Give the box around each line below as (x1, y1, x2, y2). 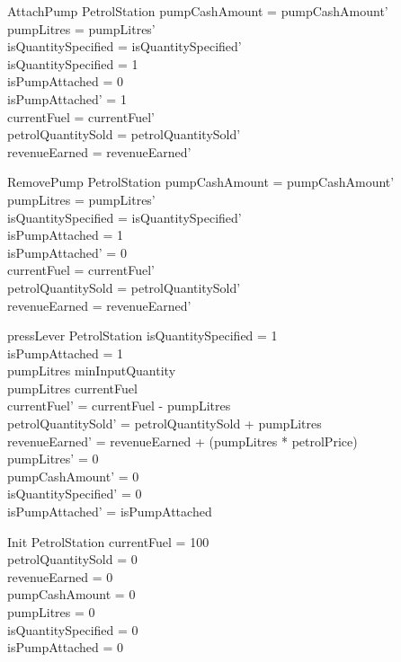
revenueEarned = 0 (7, 567, 113, 586)
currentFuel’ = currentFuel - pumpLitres (7, 396, 231, 415)
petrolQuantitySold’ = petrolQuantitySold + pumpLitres (7, 414, 322, 433)
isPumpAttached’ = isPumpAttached (7, 502, 212, 521)
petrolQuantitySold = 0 (7, 550, 138, 569)
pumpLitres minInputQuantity (7, 361, 176, 380)
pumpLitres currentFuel (7, 378, 138, 397)
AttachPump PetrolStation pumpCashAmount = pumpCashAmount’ (7, 2, 388, 20)
